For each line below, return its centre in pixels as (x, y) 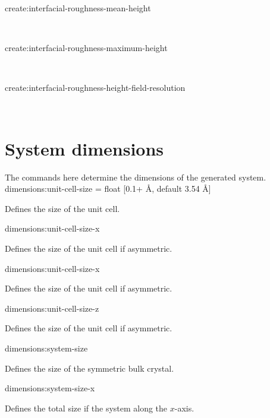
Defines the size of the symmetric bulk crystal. (90, 368)
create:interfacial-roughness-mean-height (78, 8)
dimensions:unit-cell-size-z (52, 308)
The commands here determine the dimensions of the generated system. (136, 177)
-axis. (184, 408)
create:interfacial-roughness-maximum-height (86, 48)
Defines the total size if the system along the (86, 408)
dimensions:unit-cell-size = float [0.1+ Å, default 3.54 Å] (108, 189)
